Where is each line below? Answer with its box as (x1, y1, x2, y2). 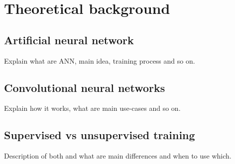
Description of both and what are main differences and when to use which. (4, 151, 232, 161)
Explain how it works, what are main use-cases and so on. (4, 103, 181, 113)
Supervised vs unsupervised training (4, 127, 195, 143)
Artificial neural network (4, 32, 134, 47)
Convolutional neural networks (4, 80, 165, 95)
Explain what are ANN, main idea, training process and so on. (4, 55, 195, 66)
